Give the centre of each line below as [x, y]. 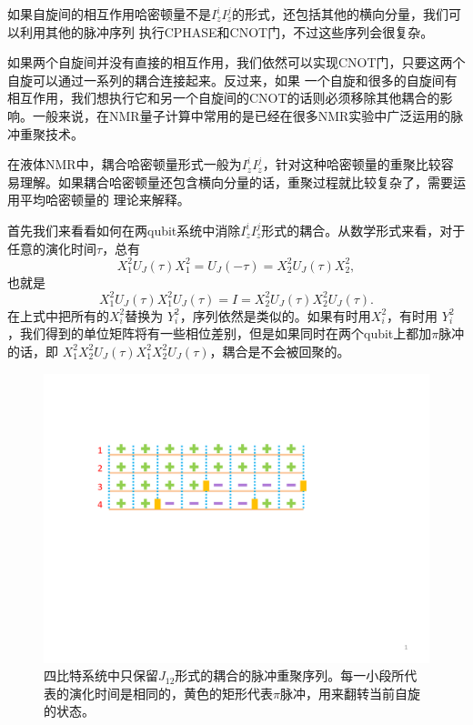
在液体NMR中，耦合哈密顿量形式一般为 [125, 164]
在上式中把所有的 [58, 315]
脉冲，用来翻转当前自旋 [350, 693]
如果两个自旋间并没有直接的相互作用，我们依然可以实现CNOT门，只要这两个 [236, 62]
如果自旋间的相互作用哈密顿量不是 [109, 14]
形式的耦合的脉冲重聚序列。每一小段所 [290, 675]
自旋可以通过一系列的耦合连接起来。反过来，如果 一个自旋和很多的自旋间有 [232, 80]
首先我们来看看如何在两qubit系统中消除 [124, 230]
